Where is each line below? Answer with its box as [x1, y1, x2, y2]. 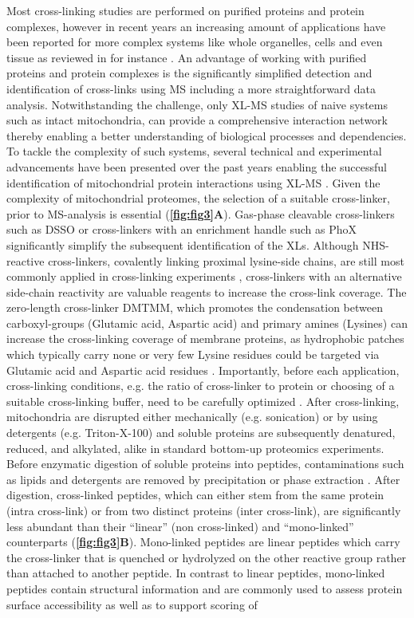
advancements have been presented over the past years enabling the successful [6, 158, 387, 175]
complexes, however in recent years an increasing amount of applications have [6, 18, 386, 34]
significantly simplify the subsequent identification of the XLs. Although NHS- [6, 236, 389, 253]
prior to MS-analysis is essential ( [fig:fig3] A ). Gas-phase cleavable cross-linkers [6, 205, 395, 222]
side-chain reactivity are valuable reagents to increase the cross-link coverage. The [6, 283, 407, 300]
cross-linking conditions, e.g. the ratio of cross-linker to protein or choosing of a [6, 377, 395, 394]
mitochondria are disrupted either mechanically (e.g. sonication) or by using [6, 408, 378, 425]
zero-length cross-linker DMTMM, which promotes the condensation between [6, 299, 383, 316]
